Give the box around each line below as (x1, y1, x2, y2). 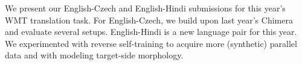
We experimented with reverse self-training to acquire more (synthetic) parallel (5, 37, 297, 49)
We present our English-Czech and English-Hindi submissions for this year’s (5, 2, 286, 14)
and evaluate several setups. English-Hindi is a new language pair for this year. (5, 25, 297, 38)
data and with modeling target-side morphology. (5, 49, 184, 61)
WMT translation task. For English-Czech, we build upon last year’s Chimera (5, 13, 293, 26)
